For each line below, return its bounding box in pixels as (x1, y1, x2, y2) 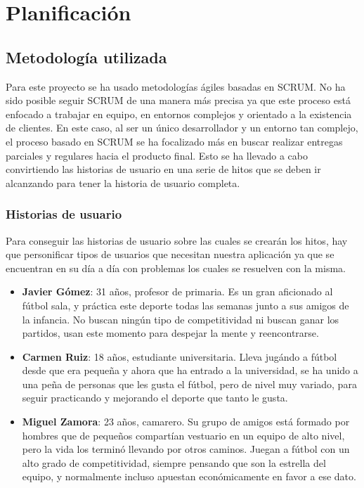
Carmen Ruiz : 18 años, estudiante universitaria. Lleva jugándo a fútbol (22, 349, 337, 364)
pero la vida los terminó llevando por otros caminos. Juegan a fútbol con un (22, 442, 350, 456)
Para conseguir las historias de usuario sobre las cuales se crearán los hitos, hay (6, 233, 348, 248)
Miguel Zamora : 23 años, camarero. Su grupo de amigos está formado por (22, 414, 350, 429)
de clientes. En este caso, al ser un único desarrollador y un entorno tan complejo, (6, 120, 358, 135)
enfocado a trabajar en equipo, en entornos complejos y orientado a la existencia (6, 106, 352, 121)
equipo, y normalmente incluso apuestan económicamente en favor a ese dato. (22, 469, 356, 484)
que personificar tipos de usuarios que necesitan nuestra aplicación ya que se (6, 247, 334, 262)
